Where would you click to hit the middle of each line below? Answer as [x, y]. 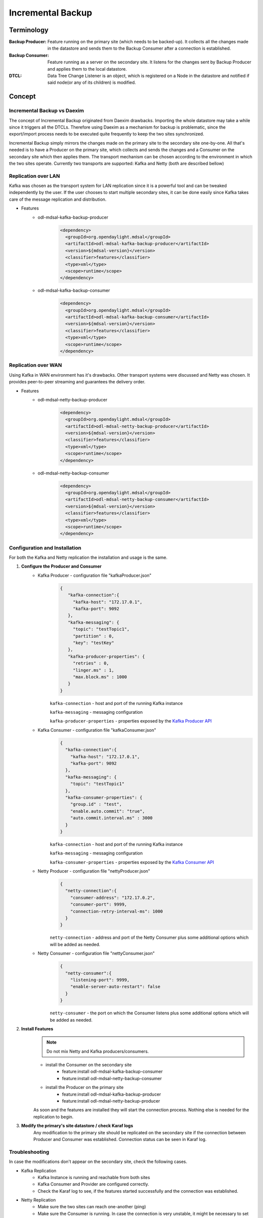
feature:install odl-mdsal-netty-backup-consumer [112, 1078]
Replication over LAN [35, 176]
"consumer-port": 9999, [99, 904]
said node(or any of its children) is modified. [92, 82]
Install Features [37, 1028]
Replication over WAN [36, 365]
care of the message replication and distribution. [58, 199]
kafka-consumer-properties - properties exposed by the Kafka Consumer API [132, 862]
